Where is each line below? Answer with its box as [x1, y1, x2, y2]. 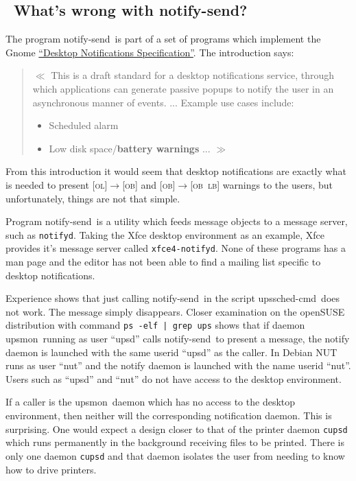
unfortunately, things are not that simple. [5, 191, 180, 205]
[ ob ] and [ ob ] [122, 177, 176, 191]
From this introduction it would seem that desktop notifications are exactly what [5, 164, 346, 178]
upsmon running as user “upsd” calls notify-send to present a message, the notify [5, 331, 350, 346]
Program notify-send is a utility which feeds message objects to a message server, [5, 214, 348, 228]
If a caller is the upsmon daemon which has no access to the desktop [5, 395, 296, 409]
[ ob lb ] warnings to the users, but [190, 177, 333, 191]
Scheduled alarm [49, 118, 119, 132]
